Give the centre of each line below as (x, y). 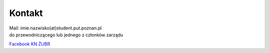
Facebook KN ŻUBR (30, 44)
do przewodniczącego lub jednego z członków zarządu (66, 34)
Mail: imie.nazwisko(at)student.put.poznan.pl (55, 28)
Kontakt (26, 13)
